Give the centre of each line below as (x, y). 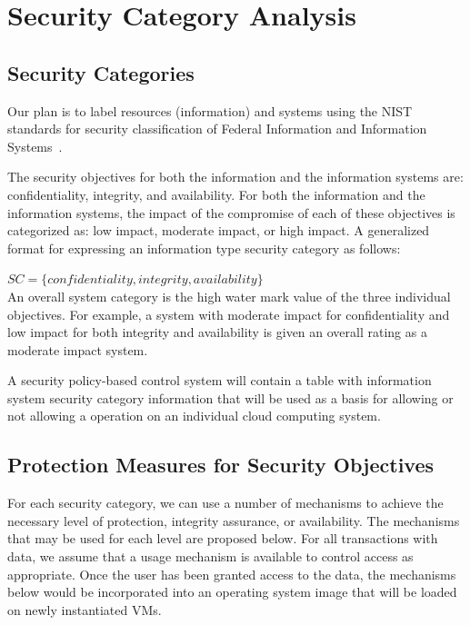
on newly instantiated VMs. (85, 609)
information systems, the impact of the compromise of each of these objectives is (231, 212)
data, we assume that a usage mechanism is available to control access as (210, 556)
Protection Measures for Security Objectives (221, 465)
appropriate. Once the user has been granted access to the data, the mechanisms (232, 574)
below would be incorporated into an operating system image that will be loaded (232, 592)
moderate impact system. (78, 349)
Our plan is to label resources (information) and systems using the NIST (210, 110)
